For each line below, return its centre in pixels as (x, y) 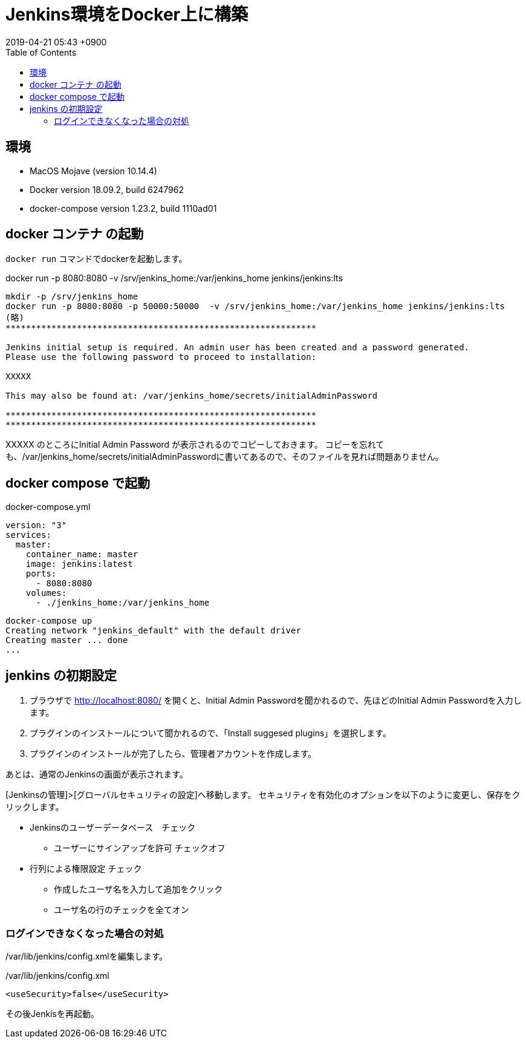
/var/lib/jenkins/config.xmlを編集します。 (87, 956)
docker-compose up (49, 621)
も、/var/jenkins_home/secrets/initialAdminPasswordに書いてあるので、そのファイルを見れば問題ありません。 (225, 457)
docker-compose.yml (48, 507)
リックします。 (35, 807)
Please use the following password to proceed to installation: (161, 357)
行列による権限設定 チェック (86, 869)
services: (28, 535)
